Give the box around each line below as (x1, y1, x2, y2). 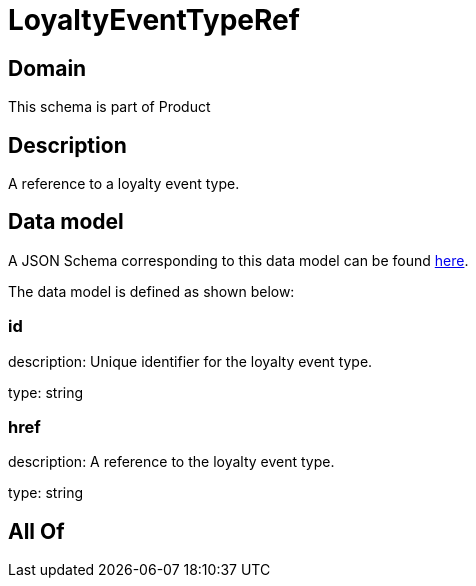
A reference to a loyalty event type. (8, 175, 240, 193)
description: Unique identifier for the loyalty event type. (8, 352, 373, 370)
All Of (8, 518, 65, 544)
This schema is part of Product (8, 98, 211, 116)
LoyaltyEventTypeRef (8, 3, 300, 37)
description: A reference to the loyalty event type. (8, 453, 335, 471)
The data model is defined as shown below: (8, 282, 295, 300)
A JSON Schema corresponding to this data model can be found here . (8, 251, 469, 269)
